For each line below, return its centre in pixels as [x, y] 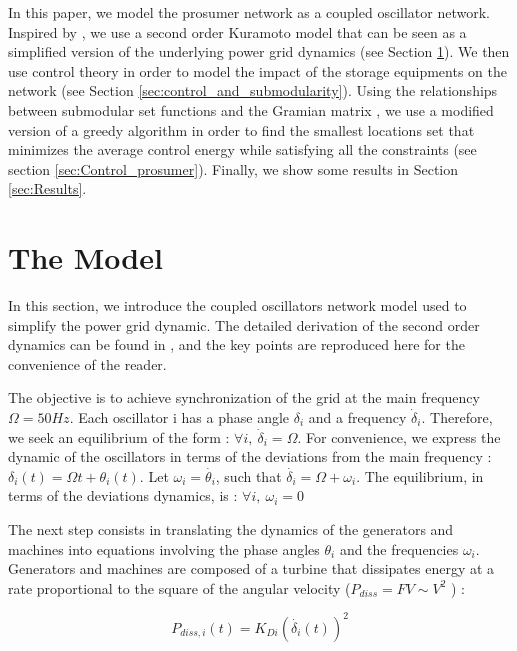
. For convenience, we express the [399, 436]
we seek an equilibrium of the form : [119, 436]
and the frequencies [399, 548]
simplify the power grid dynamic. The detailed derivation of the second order [244, 324]
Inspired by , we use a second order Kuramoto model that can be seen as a [237, 31]
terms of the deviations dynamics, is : [123, 495]
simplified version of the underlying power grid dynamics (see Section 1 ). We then [259, 51]
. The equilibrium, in [420, 475]
